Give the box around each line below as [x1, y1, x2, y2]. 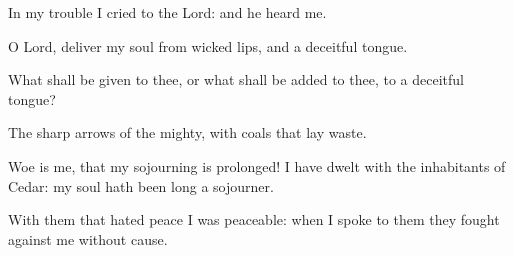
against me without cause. [8, 228, 168, 249]
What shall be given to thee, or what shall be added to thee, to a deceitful [8, 69, 464, 90]
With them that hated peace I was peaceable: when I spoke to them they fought [8, 209, 500, 230]
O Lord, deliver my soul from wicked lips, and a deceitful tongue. [8, 35, 408, 56]
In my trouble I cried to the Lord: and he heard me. [8, 2, 327, 22]
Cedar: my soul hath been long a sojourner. [8, 175, 274, 196]
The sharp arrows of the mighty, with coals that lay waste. [8, 122, 367, 143]
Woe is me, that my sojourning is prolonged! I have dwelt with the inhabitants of [8, 155, 506, 176]
